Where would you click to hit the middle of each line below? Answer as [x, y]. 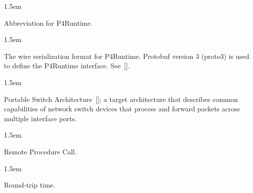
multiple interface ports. [41, 118]
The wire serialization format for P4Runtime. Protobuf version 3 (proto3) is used [127, 56]
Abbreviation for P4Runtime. [48, 23]
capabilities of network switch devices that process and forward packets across [122, 109]
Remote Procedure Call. [41, 151]
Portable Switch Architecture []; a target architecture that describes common [121, 99]
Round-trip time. [30, 185]
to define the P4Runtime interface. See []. [67, 66]
